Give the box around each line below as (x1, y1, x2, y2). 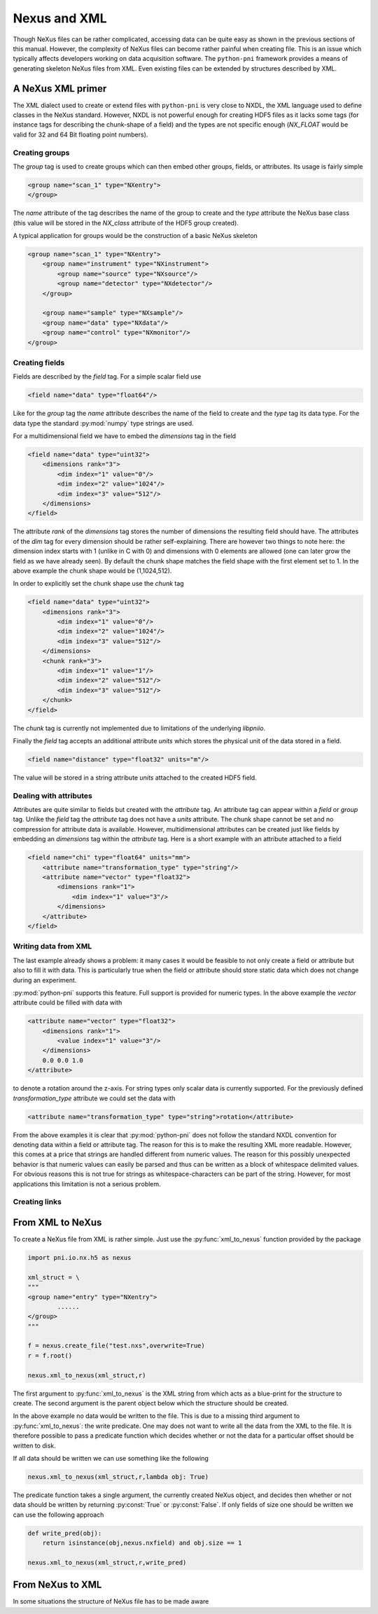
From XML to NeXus (13, 1216, 102, 1228)
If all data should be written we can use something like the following (13, 1454, 209, 1462)
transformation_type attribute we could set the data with (13, 1094, 176, 1102)
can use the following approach (13, 1510, 104, 1519)
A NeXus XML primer (13, 83, 107, 94)
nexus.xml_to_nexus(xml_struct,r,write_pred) (27, 1558, 187, 1566)
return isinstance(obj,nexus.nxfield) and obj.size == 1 (42, 1539, 242, 1547)
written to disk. (13, 1441, 56, 1450)
